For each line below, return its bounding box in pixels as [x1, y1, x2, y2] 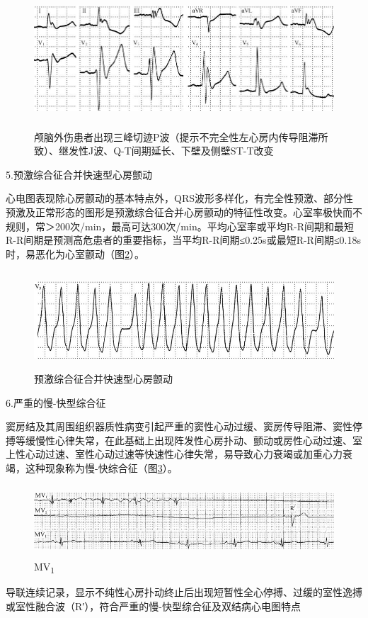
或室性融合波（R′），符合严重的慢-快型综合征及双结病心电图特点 [6, 598, 301, 613]
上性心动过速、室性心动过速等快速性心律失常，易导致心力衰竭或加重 [6, 446, 323, 461]
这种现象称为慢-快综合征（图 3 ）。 [25, 460, 178, 475]
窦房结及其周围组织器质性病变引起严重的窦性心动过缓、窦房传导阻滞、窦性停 [6, 419, 362, 434]
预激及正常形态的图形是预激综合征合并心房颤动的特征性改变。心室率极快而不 [6, 204, 362, 219]
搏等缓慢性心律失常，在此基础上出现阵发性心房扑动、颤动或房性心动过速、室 [6, 432, 362, 447]
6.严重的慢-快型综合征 [6, 395, 106, 410]
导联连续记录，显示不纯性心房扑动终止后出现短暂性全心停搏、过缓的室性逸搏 [6, 585, 362, 600]
